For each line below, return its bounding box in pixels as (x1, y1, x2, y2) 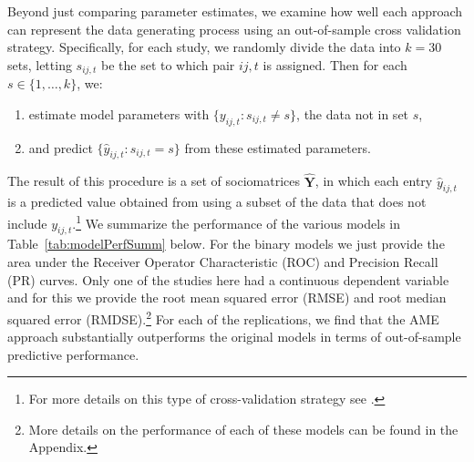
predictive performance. (7, 344, 139, 364)
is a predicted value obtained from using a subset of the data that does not (7, 192, 427, 211)
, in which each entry (314, 171, 433, 190)
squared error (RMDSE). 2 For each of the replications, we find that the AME (7, 306, 439, 328)
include (7, 213, 47, 232)
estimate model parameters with (28, 104, 210, 123)
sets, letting (7, 55, 72, 74)
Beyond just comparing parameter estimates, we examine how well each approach (7, 2, 463, 20)
